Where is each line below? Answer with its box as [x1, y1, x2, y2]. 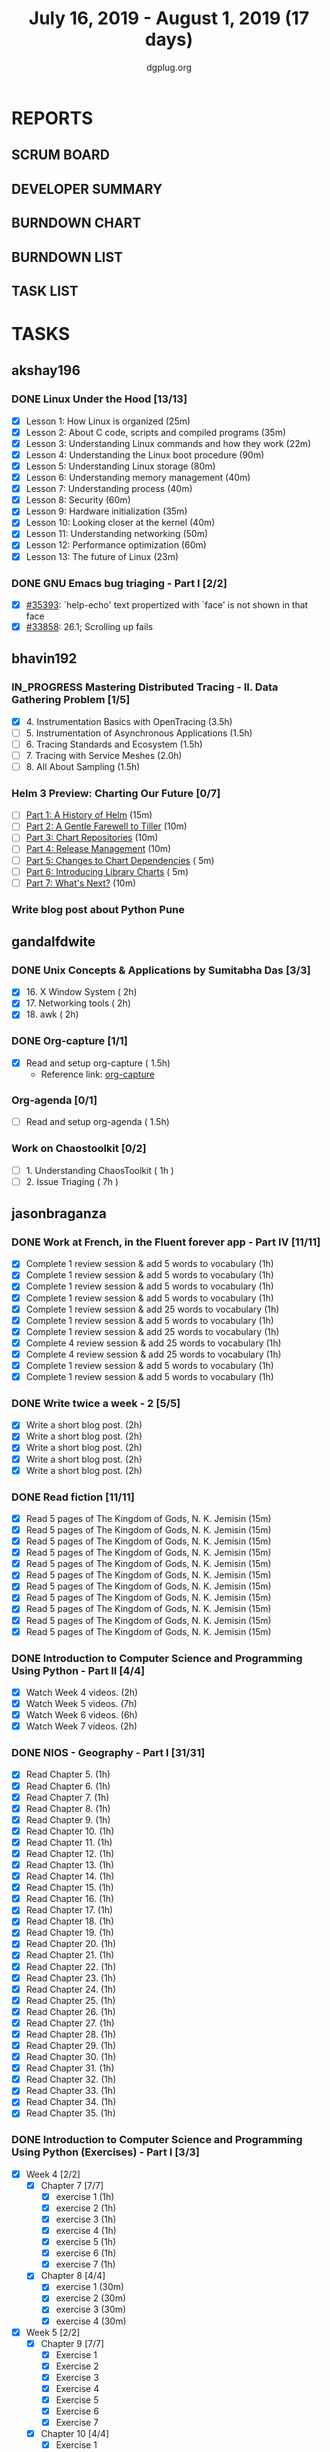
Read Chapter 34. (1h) [25, 2096, 117, 2108]
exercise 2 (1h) [55, 2202, 117, 2214]
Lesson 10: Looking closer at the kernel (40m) [25, 517, 216, 529]
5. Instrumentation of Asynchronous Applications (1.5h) [25, 727, 253, 739]
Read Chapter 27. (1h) [25, 2017, 115, 2029]
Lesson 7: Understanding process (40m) [25, 483, 193, 495]
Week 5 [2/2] [25, 2326, 81, 2338]
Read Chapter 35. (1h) [25, 2107, 116, 2119]
